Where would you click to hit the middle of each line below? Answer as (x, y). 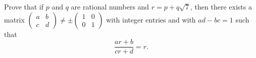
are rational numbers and (110, 6)
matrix (14, 19)
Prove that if (24, 6)
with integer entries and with (151, 19)
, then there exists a (221, 6)
